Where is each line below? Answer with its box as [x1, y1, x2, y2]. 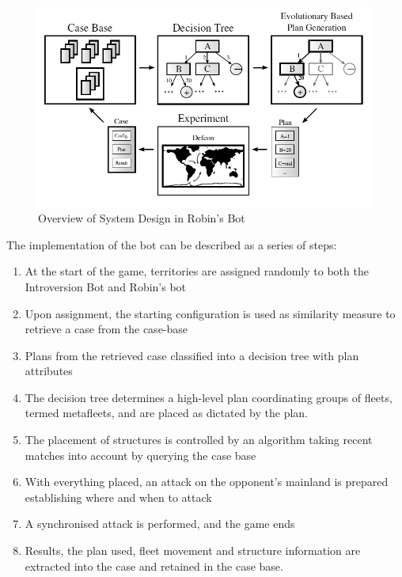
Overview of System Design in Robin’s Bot [38, 210, 245, 226]
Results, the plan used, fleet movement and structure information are [25, 542, 361, 559]
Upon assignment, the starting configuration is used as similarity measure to [25, 305, 396, 321]
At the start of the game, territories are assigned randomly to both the [25, 263, 369, 279]
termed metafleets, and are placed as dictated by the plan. [25, 404, 309, 421]
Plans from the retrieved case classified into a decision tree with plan [25, 347, 359, 363]
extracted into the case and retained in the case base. [25, 557, 283, 574]
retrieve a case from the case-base [25, 321, 188, 337]
